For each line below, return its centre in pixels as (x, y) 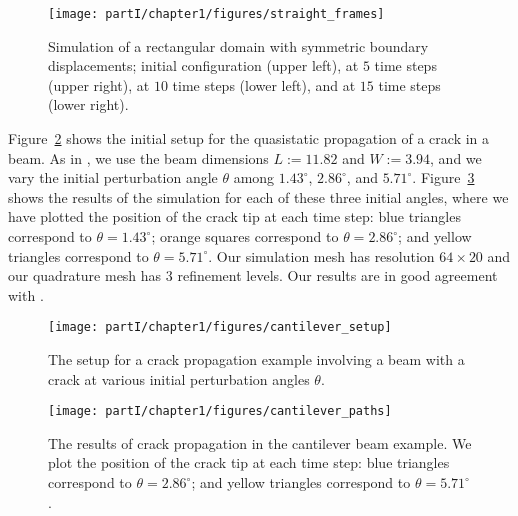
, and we (456, 157)
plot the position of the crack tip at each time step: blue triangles (249, 462)
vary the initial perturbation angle (113, 177)
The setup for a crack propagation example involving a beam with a (256, 359)
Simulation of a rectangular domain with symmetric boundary (238, 45)
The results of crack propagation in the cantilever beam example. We (260, 442)
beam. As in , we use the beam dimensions (138, 157)
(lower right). (88, 104)
